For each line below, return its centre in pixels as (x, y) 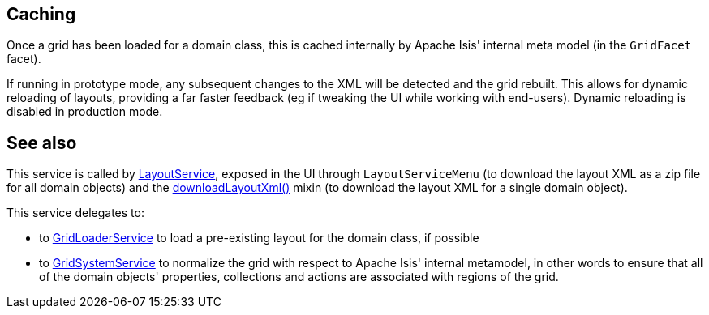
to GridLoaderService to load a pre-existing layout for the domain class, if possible (259, 238)
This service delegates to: (75, 213)
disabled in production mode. (85, 112)
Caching (41, 14)
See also (42, 143)
